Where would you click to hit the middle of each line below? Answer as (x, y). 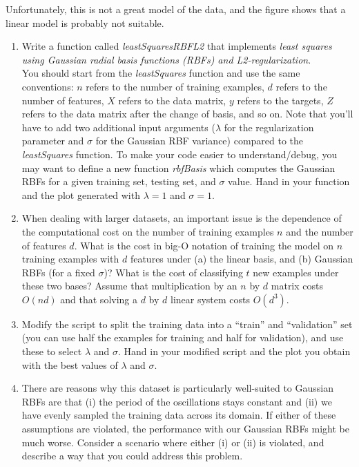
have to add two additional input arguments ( (118, 127)
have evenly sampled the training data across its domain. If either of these (179, 415)
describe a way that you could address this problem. (132, 456)
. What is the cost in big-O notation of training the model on (204, 245)
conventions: (48, 86)
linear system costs (211, 299)
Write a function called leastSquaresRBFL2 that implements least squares (177, 46)
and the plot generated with (81, 194)
